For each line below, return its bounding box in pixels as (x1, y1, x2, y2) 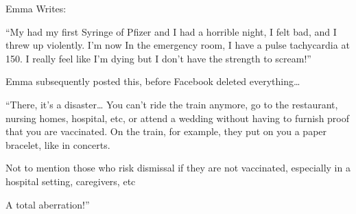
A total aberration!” (5, 197, 90, 211)
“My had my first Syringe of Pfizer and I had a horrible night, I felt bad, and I (5, 24, 337, 38)
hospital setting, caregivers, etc (5, 174, 136, 188)
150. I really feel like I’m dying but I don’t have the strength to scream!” (5, 51, 311, 65)
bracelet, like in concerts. (5, 137, 110, 152)
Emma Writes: (5, 1, 67, 15)
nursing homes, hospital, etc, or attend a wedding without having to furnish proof (5, 110, 350, 125)
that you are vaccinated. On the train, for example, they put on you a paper (5, 124, 327, 139)
